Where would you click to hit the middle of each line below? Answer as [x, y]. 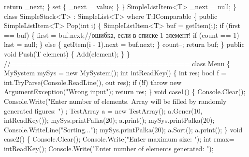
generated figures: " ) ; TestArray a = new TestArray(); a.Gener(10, [103, 110]
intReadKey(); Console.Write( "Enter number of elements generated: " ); [109, 148]
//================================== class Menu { [117, 63]
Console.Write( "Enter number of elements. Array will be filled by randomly [115, 101]
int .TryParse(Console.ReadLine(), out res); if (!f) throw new [93, 82]
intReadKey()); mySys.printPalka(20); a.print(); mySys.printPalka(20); [109, 120]
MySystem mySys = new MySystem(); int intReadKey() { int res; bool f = [115, 73]
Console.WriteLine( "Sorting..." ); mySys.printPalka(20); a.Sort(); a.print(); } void [123, 129]
